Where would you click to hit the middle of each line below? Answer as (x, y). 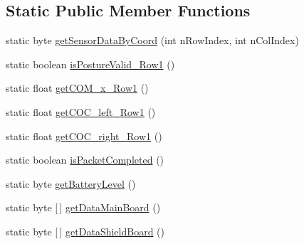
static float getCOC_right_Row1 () (84, 136)
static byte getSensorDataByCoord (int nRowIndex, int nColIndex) (152, 40)
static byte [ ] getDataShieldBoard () (85, 231)
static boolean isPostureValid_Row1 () (90, 64)
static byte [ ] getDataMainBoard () (83, 207)
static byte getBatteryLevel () (71, 183)
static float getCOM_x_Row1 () (77, 88)
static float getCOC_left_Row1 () (81, 111)
